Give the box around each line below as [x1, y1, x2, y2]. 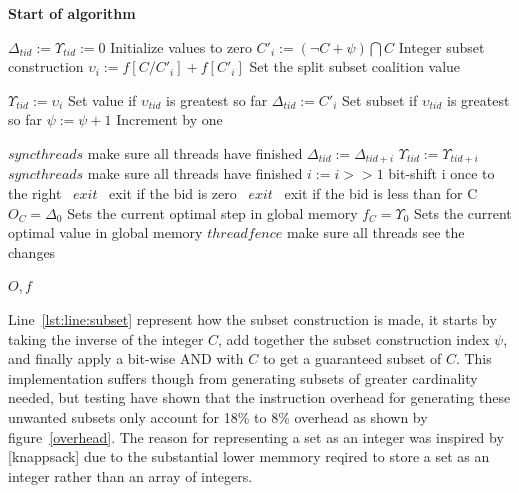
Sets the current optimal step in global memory [67, 202, 358, 223]
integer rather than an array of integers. [8, 465, 253, 486]
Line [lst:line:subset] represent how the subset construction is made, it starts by [8, 308, 497, 329]
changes [8, 241, 56, 262]
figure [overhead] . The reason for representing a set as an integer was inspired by [8, 426, 504, 447]
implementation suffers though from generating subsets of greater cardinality [8, 367, 478, 388]
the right [8, 183, 62, 204]
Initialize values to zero [110, 36, 252, 57]
